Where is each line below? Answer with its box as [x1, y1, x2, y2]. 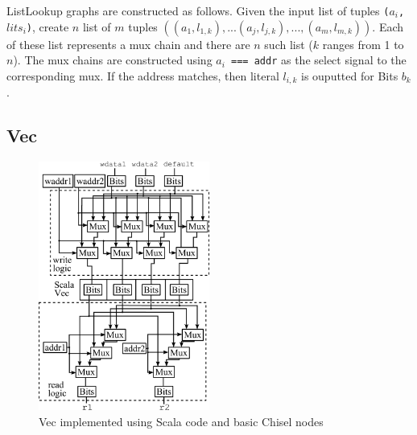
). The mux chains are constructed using [13, 51, 213, 68]
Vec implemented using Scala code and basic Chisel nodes [39, 412, 324, 429]
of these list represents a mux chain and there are [6, 35, 250, 52]
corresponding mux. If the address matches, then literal [6, 67, 279, 84]
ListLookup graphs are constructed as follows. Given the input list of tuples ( [6, 2, 390, 18]
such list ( [264, 35, 313, 52]
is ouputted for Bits [300, 67, 398, 84]
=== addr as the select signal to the [231, 51, 407, 68]
